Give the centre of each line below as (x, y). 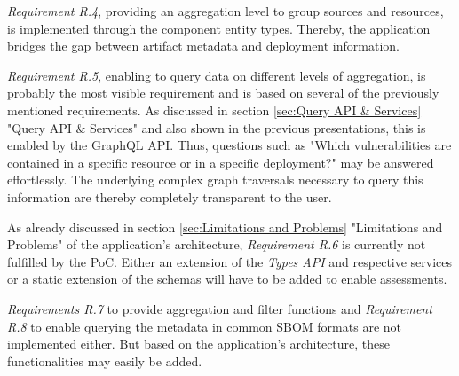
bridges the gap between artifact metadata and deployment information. (203, 46)
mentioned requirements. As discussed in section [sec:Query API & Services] (214, 110)
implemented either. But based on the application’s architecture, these (199, 344)
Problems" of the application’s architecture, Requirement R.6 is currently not (217, 244)
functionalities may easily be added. (105, 360)
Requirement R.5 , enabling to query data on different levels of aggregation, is (217, 75)
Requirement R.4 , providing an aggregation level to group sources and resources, (226, 11)
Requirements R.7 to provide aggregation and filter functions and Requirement (220, 308)
